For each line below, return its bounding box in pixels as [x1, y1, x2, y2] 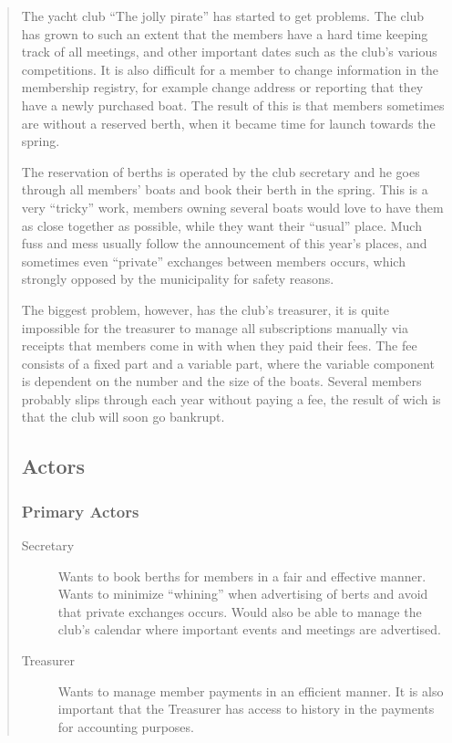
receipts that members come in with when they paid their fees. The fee [21, 336, 417, 355]
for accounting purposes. [57, 717, 194, 736]
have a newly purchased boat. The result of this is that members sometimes [21, 95, 445, 114]
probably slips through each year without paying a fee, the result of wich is [21, 389, 441, 408]
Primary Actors [21, 499, 139, 522]
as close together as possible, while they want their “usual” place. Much [21, 215, 422, 235]
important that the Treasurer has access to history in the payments [57, 699, 435, 718]
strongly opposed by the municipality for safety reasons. [21, 269, 334, 288]
